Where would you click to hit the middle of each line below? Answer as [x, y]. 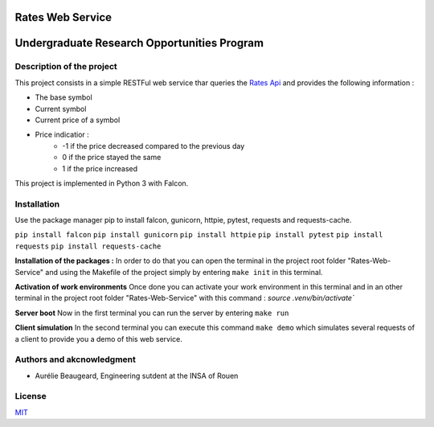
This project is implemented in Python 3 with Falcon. [102, 183]
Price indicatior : [62, 135]
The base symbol [63, 97]
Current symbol [61, 109]
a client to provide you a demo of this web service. [98, 339]
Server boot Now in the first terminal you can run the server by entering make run [152, 313]
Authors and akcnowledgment [76, 359]
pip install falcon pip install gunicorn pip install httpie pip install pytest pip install [199, 235]
